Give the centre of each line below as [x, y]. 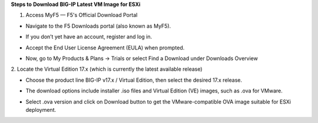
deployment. [41, 109]
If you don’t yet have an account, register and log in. [89, 37]
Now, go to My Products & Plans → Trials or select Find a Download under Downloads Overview [142, 58]
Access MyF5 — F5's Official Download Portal [82, 15]
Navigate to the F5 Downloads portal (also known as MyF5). [98, 26]
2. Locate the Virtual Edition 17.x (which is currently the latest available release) [107, 69]
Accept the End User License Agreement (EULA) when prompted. [105, 48]
